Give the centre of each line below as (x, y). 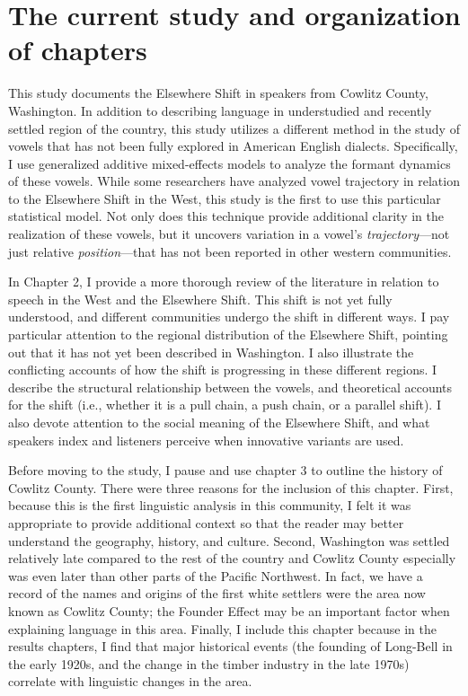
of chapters (78, 50)
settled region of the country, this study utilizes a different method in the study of (234, 128)
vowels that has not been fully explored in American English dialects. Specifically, (233, 146)
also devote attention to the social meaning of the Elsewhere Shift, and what (219, 422)
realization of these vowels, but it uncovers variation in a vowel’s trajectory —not (229, 234)
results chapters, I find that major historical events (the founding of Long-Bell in (230, 646)
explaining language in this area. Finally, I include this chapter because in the (222, 628)
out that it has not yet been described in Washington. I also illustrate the (211, 352)
